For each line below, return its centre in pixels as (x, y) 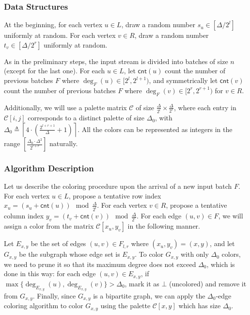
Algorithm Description (49, 168)
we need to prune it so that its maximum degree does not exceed (100, 264)
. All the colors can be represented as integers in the (155, 129)
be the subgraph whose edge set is (70, 254)
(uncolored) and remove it (208, 283)
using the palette (125, 306)
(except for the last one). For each (55, 71)
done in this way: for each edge (50, 274)
